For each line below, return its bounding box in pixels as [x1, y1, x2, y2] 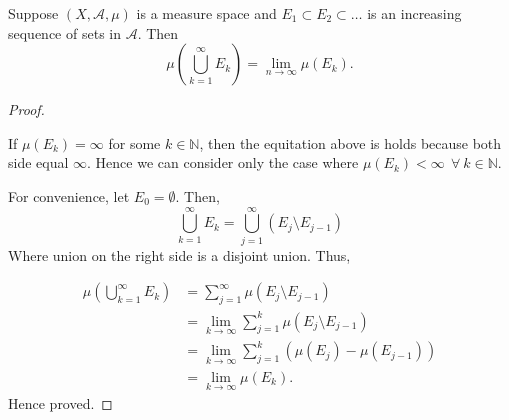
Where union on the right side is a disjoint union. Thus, [8, 244, 351, 265]
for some [108, 132, 161, 153]
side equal [8, 152, 69, 173]
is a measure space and [136, 3, 277, 23]
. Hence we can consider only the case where [87, 152, 359, 173]
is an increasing [367, 3, 462, 23]
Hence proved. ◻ [8, 392, 113, 413]
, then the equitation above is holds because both [199, 132, 502, 153]
